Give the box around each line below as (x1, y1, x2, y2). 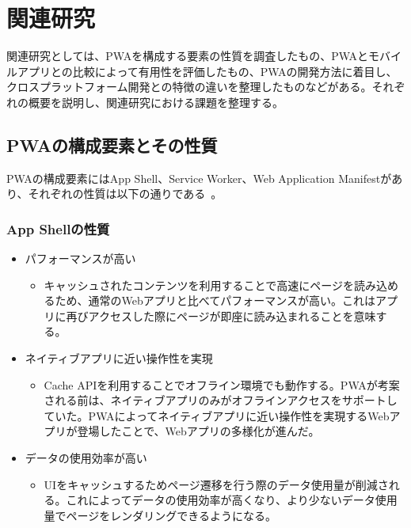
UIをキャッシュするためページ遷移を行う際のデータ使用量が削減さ (44, 476, 389, 492)
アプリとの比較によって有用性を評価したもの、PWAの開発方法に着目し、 (17, 63, 398, 79)
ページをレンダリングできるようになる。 (66, 507, 277, 523)
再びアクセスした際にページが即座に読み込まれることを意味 (66, 307, 376, 324)
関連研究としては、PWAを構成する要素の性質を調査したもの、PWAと (6, 47, 369, 64)
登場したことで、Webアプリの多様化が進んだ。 (77, 423, 320, 439)
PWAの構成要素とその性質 (6, 132, 218, 157)
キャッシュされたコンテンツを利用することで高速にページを (44, 276, 354, 293)
